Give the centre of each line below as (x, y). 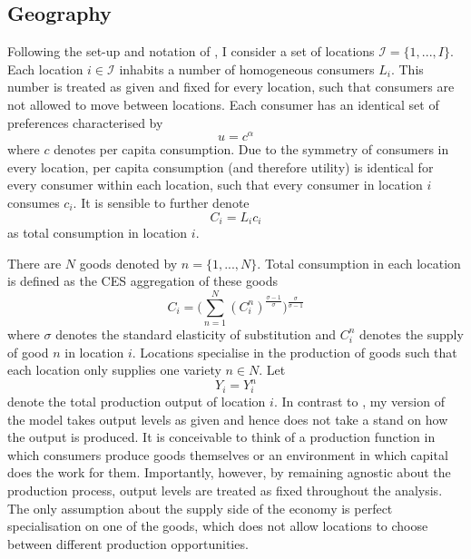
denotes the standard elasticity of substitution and (196, 333)
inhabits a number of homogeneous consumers (247, 69)
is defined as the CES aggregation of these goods (143, 281)
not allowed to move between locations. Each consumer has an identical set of (223, 104)
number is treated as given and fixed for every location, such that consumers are (231, 87)
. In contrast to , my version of (359, 401)
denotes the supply (412, 333)
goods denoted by (128, 263)
